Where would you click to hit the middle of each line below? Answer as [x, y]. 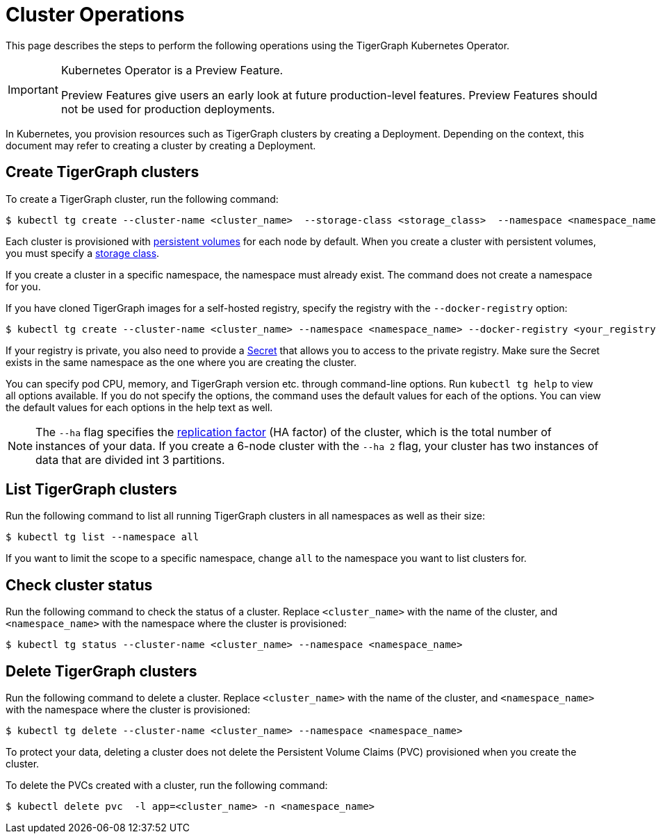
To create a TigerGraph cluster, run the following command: [142, 199]
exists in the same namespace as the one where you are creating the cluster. [181, 362]
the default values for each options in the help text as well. [139, 407]
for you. [23, 286]
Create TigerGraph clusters [102, 172]
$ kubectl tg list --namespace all [102, 537]
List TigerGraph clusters [91, 490]
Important [33, 89]
